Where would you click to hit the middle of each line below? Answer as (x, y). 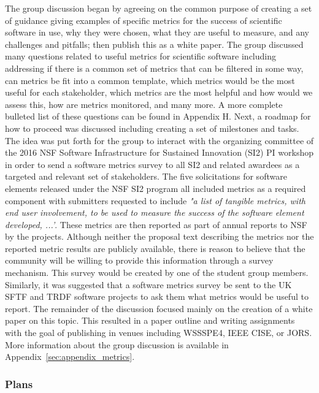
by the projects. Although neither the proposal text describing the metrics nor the (159, 236)
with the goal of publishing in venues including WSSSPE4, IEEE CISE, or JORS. (159, 333)
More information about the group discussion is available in (117, 344)
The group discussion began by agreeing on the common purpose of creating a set (159, 8)
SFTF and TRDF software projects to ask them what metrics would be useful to (157, 296)
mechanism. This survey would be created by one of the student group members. (157, 273)
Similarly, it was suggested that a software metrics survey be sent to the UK (148, 284)
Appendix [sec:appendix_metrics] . (70, 357)
